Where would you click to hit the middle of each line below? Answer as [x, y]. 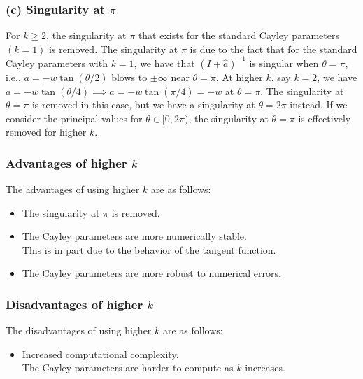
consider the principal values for [74, 118]
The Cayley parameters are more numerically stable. [134, 236]
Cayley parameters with [57, 63]
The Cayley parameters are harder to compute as [128, 367]
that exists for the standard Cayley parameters [239, 35]
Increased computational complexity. [100, 353]
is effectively [325, 118]
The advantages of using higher [73, 189]
